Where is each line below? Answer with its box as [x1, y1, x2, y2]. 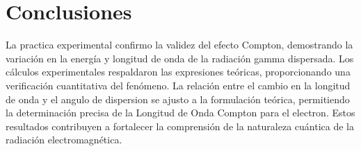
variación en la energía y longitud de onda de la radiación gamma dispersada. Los [6, 51, 354, 65]
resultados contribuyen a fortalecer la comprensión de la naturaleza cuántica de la [6, 118, 354, 133]
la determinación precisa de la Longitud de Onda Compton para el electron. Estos [6, 105, 355, 120]
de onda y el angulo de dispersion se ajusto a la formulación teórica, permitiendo [6, 91, 350, 106]
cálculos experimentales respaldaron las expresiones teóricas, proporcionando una [6, 64, 351, 79]
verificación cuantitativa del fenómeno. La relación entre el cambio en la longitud [6, 78, 351, 92]
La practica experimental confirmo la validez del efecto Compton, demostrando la [6, 37, 353, 52]
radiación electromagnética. [6, 132, 122, 147]
